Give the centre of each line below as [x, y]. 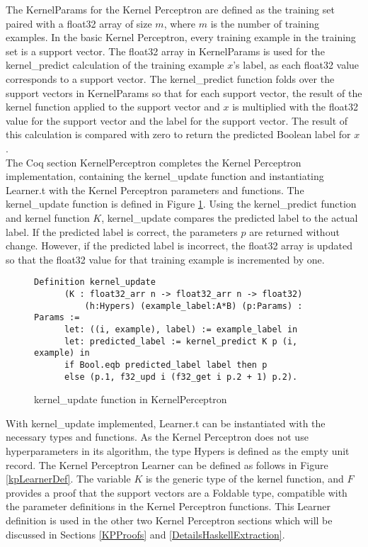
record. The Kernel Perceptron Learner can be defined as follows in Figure [167, 464]
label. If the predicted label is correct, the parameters [122, 231]
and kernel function [48, 217]
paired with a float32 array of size [79, 23]
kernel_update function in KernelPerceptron [131, 399]
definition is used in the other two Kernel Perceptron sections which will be [169, 520]
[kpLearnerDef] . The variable [68, 479]
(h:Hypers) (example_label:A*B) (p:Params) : [194, 306]
